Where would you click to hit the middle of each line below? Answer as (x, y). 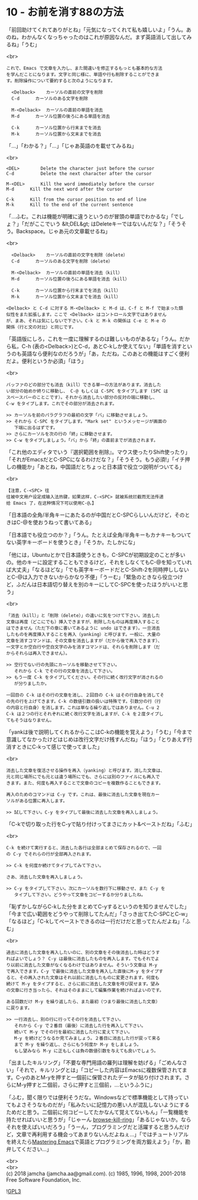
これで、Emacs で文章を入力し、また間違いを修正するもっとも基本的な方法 (84, 68)
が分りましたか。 (32, 683)
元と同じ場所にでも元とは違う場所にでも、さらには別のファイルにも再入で (83, 777)
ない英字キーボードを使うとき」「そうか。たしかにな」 (72, 542)
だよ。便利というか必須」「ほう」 (46, 361)
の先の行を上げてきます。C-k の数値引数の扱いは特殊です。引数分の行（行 (84, 701)
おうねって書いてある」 (66, 522)
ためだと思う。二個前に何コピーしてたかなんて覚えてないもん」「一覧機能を (98, 1112)
